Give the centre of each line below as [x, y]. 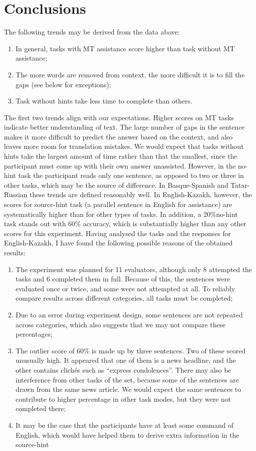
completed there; [41, 408]
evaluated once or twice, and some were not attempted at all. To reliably [125, 288]
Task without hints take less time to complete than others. [104, 101]
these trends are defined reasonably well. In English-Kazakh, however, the [141, 194]
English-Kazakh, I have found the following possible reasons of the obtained [118, 243]
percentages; [34, 334]
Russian [16, 194]
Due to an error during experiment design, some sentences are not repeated [129, 314]
